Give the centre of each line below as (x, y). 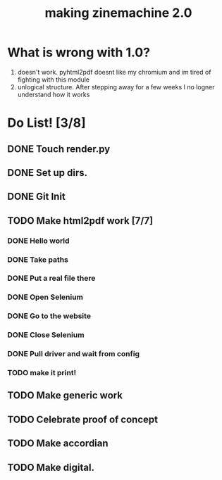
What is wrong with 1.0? (79, 52)
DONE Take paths (38, 260)
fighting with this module (54, 80)
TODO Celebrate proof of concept (83, 419)
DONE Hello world (38, 241)
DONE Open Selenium (45, 297)
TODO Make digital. (51, 467)
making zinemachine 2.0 (118, 13)
